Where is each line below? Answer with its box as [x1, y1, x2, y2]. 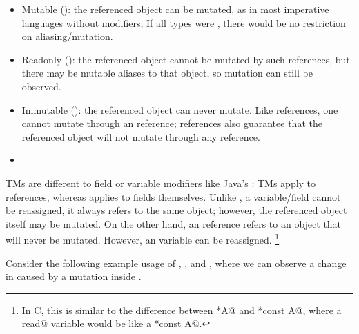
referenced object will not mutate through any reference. [21, 129, 260, 144]
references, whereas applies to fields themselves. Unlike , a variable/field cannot [6, 189, 341, 204]
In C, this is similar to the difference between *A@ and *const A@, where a [21, 302, 342, 317]
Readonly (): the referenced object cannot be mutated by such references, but [21, 52, 350, 66]
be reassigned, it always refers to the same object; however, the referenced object [6, 203, 347, 217]
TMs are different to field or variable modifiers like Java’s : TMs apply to [6, 175, 316, 190]
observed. [21, 79, 61, 93]
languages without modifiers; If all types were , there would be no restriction [21, 15, 346, 30]
